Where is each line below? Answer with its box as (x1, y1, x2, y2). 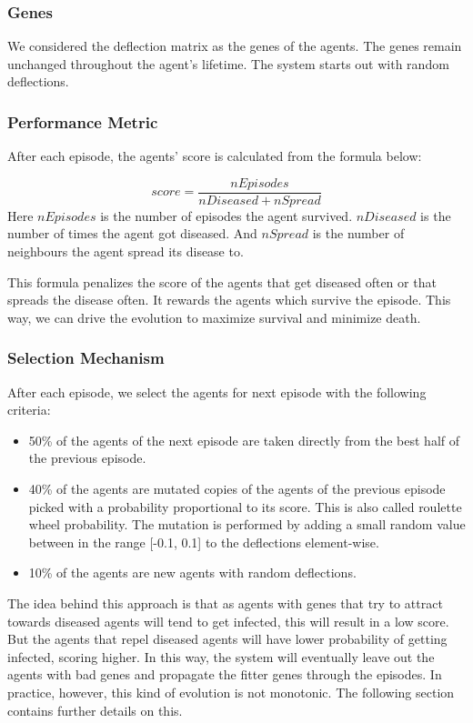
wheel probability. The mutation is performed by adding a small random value (28, 515, 466, 534)
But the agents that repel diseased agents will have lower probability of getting (7, 629, 448, 648)
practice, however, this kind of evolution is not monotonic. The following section (7, 682, 455, 701)
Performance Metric (7, 110, 158, 133)
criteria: (7, 400, 51, 419)
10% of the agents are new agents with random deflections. (28, 563, 357, 582)
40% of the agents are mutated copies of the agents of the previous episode (28, 479, 446, 498)
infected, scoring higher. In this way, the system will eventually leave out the (7, 647, 435, 666)
